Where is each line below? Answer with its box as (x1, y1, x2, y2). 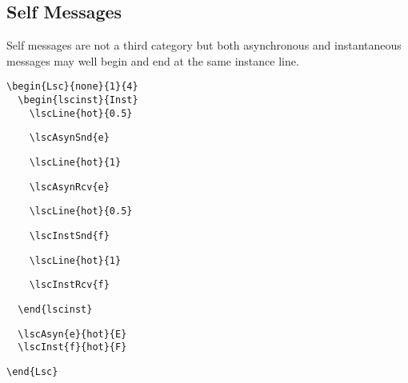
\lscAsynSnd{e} (29, 132, 110, 144)
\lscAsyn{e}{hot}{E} (18, 328, 127, 340)
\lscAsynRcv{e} (29, 181, 110, 193)
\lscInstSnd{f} (29, 229, 110, 241)
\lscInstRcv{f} (29, 279, 110, 291)
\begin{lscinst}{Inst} (18, 94, 138, 106)
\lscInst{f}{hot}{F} (18, 341, 127, 353)
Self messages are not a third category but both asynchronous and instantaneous (6, 37, 402, 54)
